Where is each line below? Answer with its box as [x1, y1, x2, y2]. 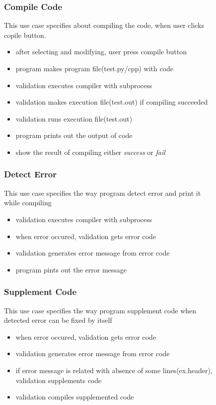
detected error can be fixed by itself [4, 315, 112, 325]
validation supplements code [15, 375, 102, 385]
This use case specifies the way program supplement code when [4, 305, 197, 315]
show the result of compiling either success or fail [15, 146, 165, 157]
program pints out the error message [15, 264, 127, 274]
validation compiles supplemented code [15, 392, 134, 402]
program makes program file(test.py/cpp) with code [15, 63, 174, 73]
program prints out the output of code [15, 130, 133, 140]
